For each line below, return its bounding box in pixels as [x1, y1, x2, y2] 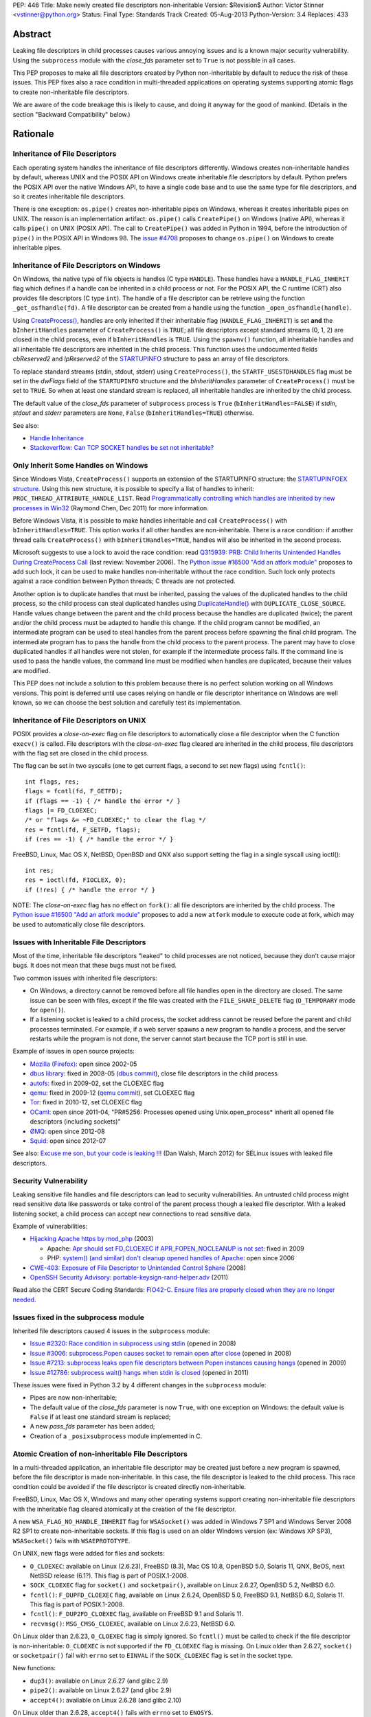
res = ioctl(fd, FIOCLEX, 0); [25, 876, 127, 884]
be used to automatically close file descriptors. [12, 920, 146, 929]
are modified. [12, 666, 51, 674]
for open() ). [30, 1005, 66, 1014]
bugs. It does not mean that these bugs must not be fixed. [12, 962, 177, 970]
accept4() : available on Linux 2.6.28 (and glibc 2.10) [30, 1696, 182, 1704]
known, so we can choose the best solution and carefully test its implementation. [12, 698, 242, 707]
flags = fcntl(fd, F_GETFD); [25, 787, 123, 795]
